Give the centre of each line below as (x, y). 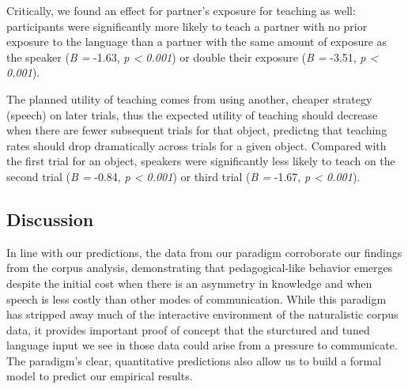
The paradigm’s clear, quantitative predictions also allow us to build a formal (194, 360)
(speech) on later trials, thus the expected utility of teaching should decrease (192, 114)
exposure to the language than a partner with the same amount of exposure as (197, 42)
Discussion (50, 219)
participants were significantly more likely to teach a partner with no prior (187, 26)
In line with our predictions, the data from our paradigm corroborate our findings (204, 252)
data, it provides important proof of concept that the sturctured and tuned (188, 329)
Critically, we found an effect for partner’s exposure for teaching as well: (181, 10)
